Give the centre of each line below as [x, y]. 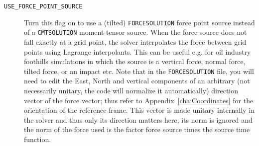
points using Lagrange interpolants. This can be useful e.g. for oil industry [137, 51]
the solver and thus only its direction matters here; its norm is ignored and [138, 119]
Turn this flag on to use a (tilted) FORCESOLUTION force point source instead [139, 22]
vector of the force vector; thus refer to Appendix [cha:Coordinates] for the [139, 100]
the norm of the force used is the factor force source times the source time [137, 129]
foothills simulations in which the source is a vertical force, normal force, [135, 61]
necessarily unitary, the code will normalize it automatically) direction [131, 90]
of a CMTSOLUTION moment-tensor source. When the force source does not [135, 32]
